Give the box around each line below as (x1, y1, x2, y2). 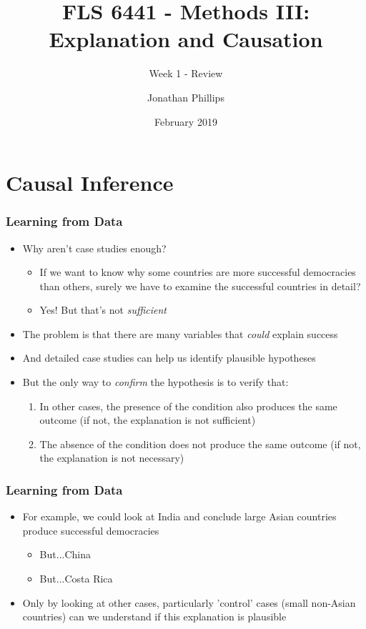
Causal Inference (6, 168, 174, 197)
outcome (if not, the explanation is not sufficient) (39, 412, 256, 427)
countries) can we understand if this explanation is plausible (22, 609, 287, 624)
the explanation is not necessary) (39, 450, 184, 465)
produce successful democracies (22, 522, 159, 538)
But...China (39, 547, 91, 562)
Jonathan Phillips (147, 89, 224, 104)
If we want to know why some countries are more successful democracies (39, 264, 356, 279)
